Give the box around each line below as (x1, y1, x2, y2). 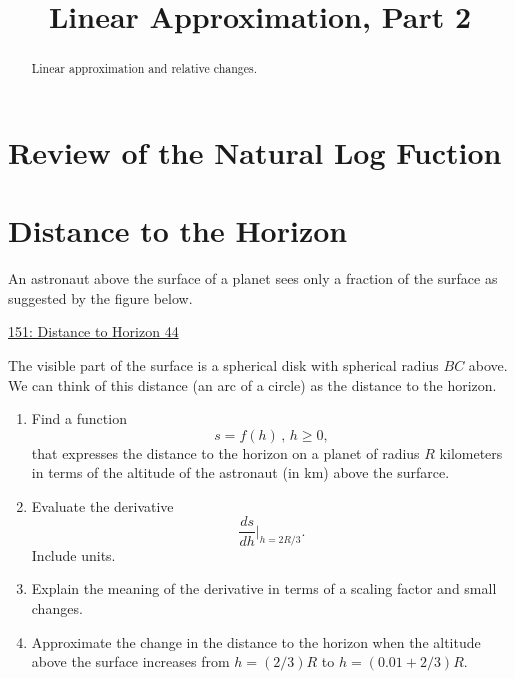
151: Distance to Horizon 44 (8, 321, 179, 342)
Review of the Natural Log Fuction (8, 131, 502, 172)
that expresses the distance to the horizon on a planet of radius (31, 442, 420, 463)
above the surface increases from (31, 651, 230, 672)
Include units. (31, 544, 116, 565)
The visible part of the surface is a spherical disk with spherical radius (8, 354, 439, 375)
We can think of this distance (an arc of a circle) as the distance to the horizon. (8, 374, 497, 395)
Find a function (31, 408, 127, 429)
